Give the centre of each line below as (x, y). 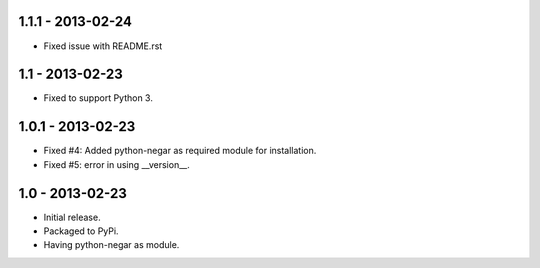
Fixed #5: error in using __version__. (116, 164)
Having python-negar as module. (111, 245)
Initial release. (72, 217)
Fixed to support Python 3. (98, 98)
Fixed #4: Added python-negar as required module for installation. (180, 151)
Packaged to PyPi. (81, 231)
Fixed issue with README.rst (103, 46)
